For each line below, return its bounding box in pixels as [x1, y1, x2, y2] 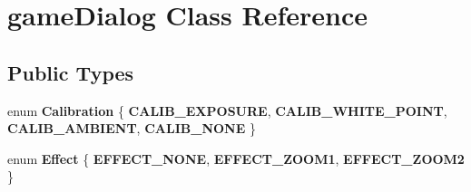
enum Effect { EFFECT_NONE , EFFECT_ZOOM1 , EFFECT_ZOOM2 [7, 149, 465, 168]
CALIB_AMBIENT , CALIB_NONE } [7, 119, 256, 138]
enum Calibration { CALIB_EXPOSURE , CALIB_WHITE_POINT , [7, 101, 447, 120]
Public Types [7, 58, 134, 86]
